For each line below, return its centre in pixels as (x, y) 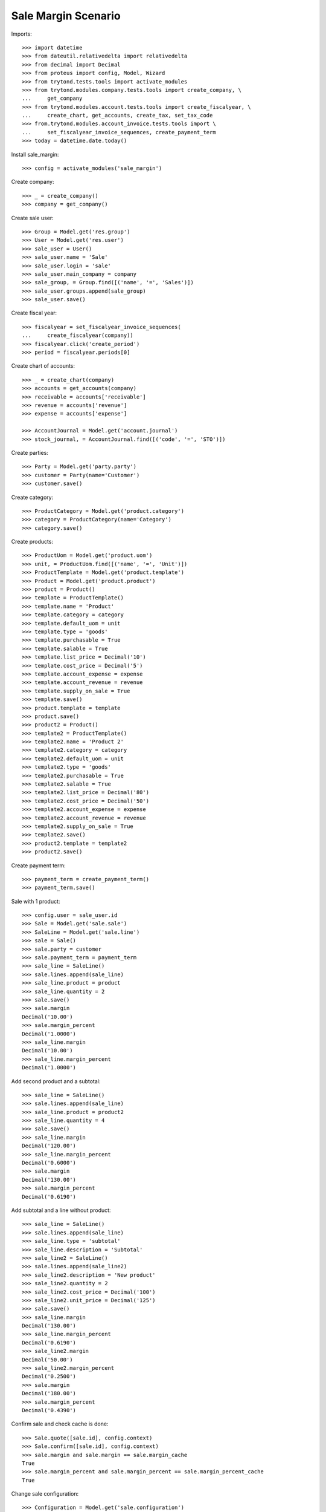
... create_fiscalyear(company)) (78, 335)
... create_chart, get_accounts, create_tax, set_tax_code (117, 116)
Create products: (32, 542)
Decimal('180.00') (49, 1393)
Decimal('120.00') (49, 1146)
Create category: (32, 497)
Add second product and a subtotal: (56, 1081)
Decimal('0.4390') (49, 1410)
